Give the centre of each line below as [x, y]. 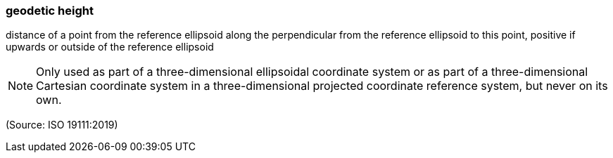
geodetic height [50, 11]
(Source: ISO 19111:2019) [62, 125]
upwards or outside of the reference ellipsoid [110, 47]
